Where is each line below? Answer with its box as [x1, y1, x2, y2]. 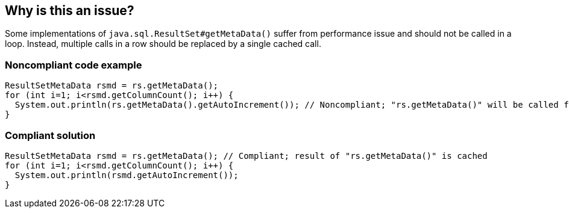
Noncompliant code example [5, 58, 142, 71]
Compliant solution [5, 129, 96, 141]
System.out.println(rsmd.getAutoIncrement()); [14, 170, 239, 180]
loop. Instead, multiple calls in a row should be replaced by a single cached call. [5, 39, 321, 49]
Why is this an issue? [5, 3, 134, 18]
